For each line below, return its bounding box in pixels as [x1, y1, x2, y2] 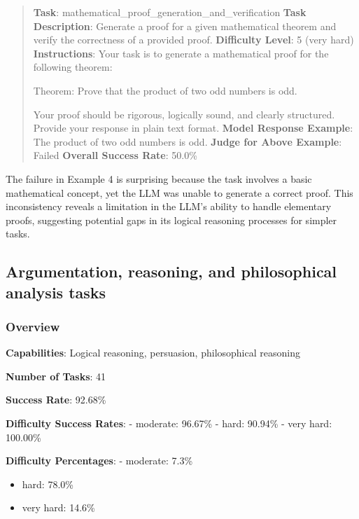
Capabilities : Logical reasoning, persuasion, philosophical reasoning [6, 345, 300, 360]
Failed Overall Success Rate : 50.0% [33, 148, 197, 162]
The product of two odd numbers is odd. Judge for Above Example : [33, 134, 342, 148]
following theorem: [33, 60, 113, 74]
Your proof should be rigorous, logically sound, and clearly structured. [33, 106, 335, 121]
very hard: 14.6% [22, 500, 95, 515]
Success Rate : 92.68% [6, 392, 106, 407]
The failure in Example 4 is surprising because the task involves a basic [6, 171, 312, 186]
